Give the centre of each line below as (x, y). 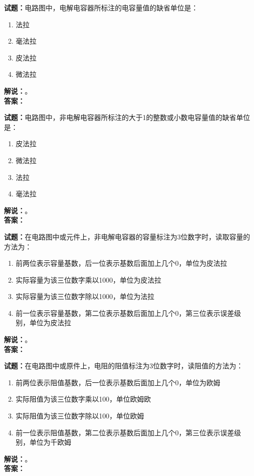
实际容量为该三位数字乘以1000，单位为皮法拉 (88, 279)
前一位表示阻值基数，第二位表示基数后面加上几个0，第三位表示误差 (125, 432)
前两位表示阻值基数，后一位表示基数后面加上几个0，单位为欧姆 (118, 382)
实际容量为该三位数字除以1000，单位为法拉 (85, 296)
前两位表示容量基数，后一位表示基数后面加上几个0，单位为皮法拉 (121, 263)
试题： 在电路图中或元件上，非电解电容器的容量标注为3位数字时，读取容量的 (127, 236)
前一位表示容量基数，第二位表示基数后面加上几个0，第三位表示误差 (125, 313)
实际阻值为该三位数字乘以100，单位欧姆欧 (83, 399)
